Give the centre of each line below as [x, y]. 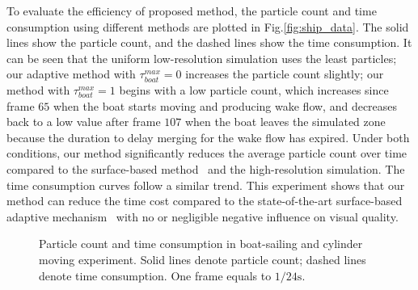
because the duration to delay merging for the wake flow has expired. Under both [208, 137]
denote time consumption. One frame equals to [155, 275]
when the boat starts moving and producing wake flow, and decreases [225, 105]
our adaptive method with [71, 74]
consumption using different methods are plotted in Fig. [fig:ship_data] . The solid [208, 26]
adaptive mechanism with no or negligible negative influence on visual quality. [203, 216]
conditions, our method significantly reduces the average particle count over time [207, 153]
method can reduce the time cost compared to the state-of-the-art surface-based [205, 201]
